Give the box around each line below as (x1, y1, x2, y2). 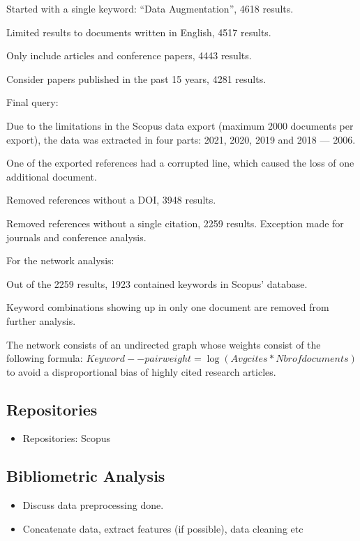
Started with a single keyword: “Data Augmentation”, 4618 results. (6, 1, 294, 15)
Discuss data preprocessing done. (22, 498, 164, 512)
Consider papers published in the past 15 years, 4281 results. (6, 71, 267, 86)
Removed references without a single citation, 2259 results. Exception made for (6, 215, 344, 230)
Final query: (6, 95, 59, 109)
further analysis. (6, 313, 76, 328)
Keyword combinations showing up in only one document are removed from (6, 300, 329, 314)
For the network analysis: (6, 253, 114, 268)
